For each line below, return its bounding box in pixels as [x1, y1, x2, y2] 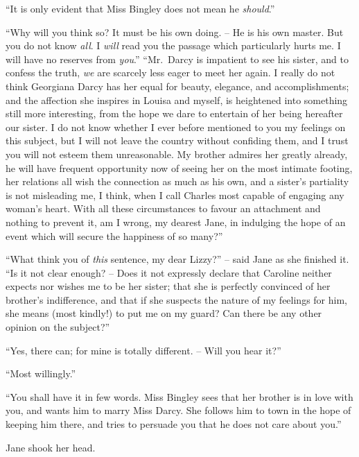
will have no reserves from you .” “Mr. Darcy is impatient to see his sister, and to [6, 51, 349, 66]
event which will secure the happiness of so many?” [6, 228, 223, 243]
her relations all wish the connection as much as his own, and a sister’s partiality [6, 174, 349, 189]
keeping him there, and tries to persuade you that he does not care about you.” [6, 417, 342, 431]
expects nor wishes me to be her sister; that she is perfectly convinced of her [6, 279, 331, 293]
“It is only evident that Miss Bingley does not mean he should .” [6, 1, 275, 15]
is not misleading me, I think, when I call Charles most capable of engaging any [6, 187, 344, 202]
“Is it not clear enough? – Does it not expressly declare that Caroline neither [6, 265, 332, 279]
